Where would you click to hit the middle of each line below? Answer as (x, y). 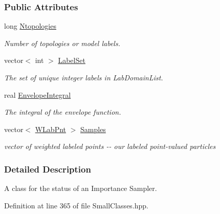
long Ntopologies (30, 26)
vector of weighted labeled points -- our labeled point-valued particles (110, 146)
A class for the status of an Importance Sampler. (81, 188)
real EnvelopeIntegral (38, 94)
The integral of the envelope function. (63, 112)
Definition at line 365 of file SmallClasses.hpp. (76, 205)
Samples (93, 129)
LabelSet (72, 60)
